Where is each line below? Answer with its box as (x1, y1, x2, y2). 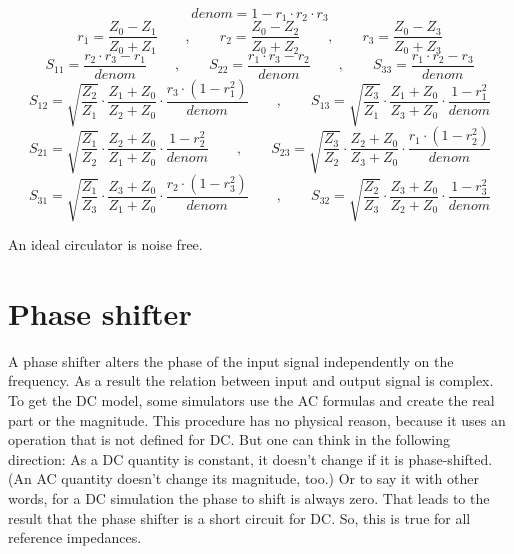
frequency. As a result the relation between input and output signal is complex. (8, 370, 494, 391)
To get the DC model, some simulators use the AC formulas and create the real (8, 390, 495, 411)
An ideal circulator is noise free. (8, 234, 203, 255)
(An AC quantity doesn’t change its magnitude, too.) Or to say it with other (8, 468, 479, 489)
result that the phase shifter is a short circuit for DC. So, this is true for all (8, 507, 471, 528)
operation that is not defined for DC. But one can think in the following (8, 429, 450, 450)
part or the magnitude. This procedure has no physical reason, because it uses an (8, 409, 506, 430)
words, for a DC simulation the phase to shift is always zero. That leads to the (8, 487, 490, 508)
